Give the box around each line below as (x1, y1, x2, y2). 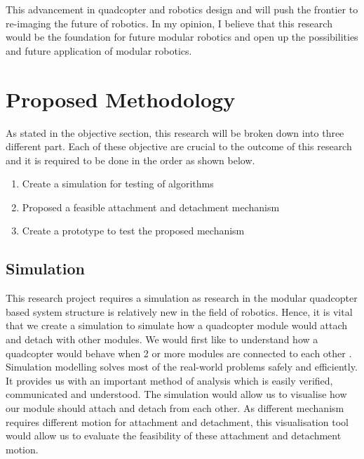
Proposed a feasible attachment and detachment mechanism (22, 199, 280, 214)
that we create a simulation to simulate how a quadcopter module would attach (6, 318, 348, 333)
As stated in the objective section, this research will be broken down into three (6, 125, 344, 140)
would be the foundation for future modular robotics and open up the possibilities (6, 29, 358, 44)
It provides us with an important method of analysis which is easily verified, (6, 373, 333, 387)
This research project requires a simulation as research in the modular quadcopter (6, 291, 358, 305)
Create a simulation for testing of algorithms (22, 176, 214, 191)
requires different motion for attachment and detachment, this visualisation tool (6, 414, 349, 429)
